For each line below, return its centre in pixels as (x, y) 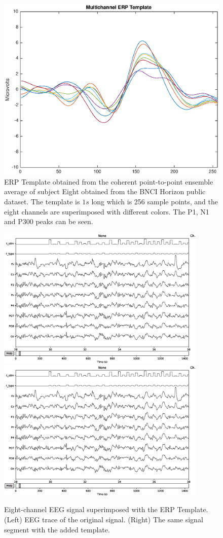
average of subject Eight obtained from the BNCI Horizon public (105, 191)
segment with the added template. (57, 529)
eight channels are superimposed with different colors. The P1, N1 (107, 211)
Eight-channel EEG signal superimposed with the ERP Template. (106, 509)
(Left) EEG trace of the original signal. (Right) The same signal (104, 519)
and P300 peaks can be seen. (49, 221)
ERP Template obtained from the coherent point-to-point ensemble (109, 181)
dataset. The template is (42, 201)
